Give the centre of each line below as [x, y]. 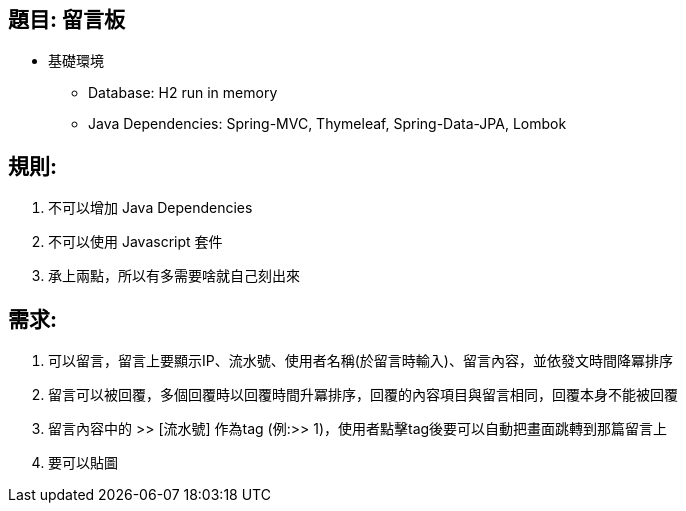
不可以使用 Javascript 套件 [135, 242]
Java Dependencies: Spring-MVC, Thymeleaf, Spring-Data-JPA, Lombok [327, 124]
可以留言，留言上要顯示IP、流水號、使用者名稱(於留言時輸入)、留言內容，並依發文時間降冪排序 [360, 361]
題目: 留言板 [66, 19]
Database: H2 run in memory [183, 93]
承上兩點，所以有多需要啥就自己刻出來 [174, 276]
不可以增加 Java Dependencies [150, 208]
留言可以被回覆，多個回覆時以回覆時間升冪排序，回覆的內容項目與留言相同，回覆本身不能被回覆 [363, 395]
